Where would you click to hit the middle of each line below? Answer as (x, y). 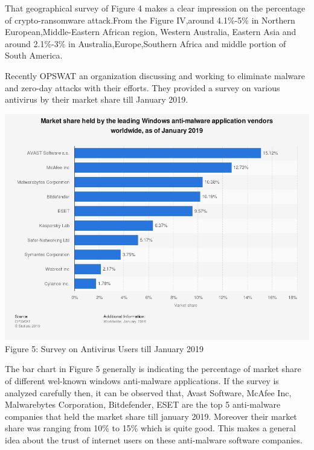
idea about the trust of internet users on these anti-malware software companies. (154, 439)
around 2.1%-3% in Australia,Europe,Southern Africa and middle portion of (146, 43)
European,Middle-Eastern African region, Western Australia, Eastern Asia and (151, 32)
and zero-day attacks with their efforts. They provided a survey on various (143, 87)
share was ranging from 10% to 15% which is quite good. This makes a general (150, 428)
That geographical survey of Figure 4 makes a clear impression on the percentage (155, 8)
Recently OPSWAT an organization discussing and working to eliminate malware (155, 75)
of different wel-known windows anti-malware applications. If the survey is (142, 381)
